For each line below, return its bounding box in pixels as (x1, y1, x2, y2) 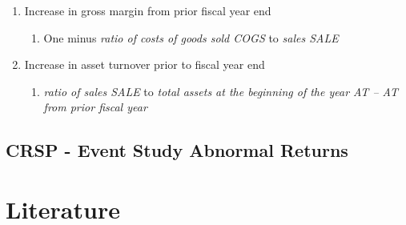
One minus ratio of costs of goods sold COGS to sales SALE (43, 29, 339, 46)
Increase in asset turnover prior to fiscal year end (24, 56, 265, 73)
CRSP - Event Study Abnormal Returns (6, 138, 348, 163)
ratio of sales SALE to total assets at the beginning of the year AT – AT (43, 82, 398, 99)
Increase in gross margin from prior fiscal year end (24, 2, 271, 18)
